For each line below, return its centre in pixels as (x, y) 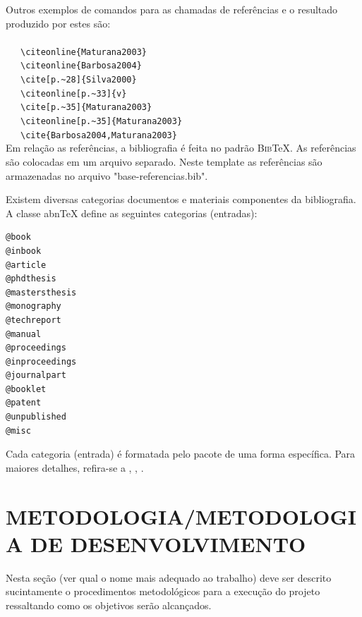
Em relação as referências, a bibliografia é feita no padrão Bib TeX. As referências (181, 148)
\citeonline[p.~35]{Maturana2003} (102, 122)
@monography (34, 306)
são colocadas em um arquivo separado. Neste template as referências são (164, 161)
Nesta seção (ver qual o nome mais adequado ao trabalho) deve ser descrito (169, 577)
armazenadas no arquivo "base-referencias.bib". (107, 175)
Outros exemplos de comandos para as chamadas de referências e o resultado (172, 9)
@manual (24, 334)
